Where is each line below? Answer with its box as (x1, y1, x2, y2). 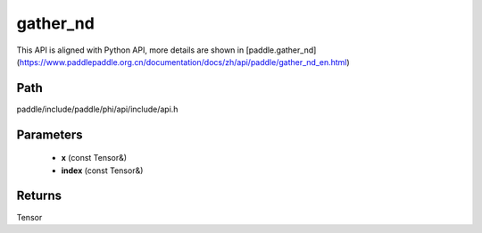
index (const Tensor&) (61, 165, 144, 176)
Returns (16, 188, 62, 204)
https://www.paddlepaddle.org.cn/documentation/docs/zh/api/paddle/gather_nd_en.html (19, 56, 347, 67)
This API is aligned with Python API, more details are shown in (16, 45, 245, 55)
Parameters (16, 127, 83, 142)
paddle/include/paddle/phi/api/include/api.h (16, 104, 179, 114)
